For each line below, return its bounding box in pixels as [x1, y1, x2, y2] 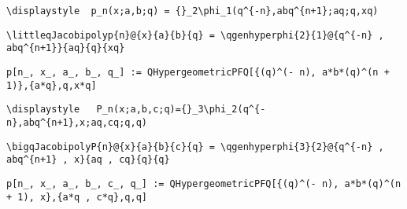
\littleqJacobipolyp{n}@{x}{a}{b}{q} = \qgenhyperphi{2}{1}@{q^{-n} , [6, 29, 384, 41]
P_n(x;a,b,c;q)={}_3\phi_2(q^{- [96, 104, 266, 115]
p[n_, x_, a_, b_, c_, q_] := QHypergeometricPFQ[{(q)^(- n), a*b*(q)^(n [6, 178, 401, 189]
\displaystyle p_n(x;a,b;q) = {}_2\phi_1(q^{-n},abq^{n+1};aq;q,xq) [6, 5, 379, 16]
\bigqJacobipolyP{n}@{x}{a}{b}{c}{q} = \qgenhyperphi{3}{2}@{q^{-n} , [6, 141, 384, 152]
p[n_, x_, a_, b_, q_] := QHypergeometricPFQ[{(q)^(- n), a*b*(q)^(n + [6, 66, 390, 78]
